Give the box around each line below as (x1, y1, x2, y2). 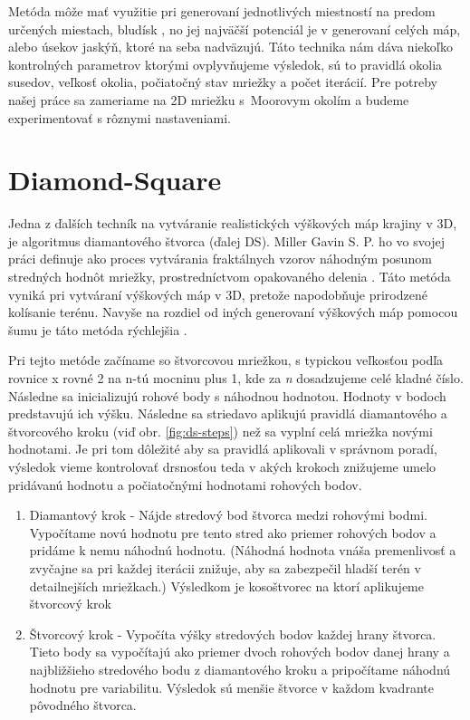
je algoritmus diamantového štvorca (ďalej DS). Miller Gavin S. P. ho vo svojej (8, 231, 445, 250)
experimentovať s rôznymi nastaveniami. (8, 108, 231, 127)
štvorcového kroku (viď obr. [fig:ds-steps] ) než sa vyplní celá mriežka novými (8, 421, 433, 440)
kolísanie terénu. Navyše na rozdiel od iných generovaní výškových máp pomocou (8, 302, 458, 322)
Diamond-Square (8, 161, 222, 198)
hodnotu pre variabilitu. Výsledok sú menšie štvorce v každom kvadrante (29, 677, 434, 696)
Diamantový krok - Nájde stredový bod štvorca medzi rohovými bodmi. (29, 505, 427, 524)
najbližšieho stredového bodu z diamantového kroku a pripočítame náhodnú (29, 659, 451, 678)
